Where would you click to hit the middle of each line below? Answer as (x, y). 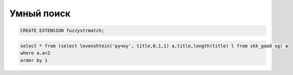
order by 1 (34, 60)
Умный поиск (40, 13)
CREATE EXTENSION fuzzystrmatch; (62, 31)
